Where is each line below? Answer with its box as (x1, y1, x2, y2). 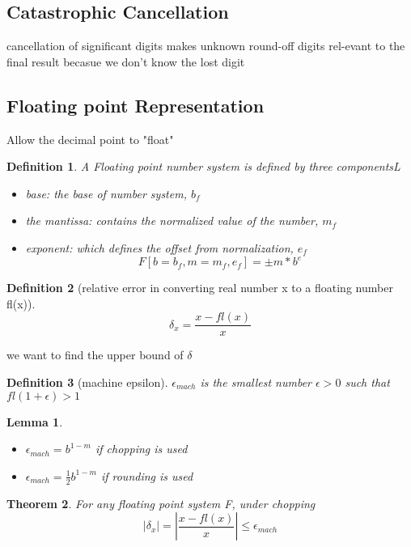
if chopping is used (95, 440, 188, 457)
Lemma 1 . (6, 413, 63, 430)
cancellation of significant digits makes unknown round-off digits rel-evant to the (6, 37, 405, 54)
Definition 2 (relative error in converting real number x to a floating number (6, 279, 393, 296)
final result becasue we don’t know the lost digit (6, 53, 245, 70)
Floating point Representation (6, 92, 265, 117)
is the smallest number (200, 373, 312, 390)
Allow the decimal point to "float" (6, 130, 174, 147)
